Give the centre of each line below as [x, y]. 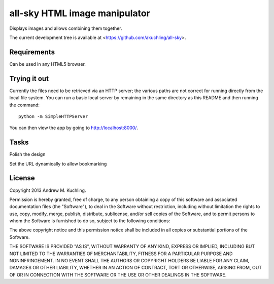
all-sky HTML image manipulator [80, 13]
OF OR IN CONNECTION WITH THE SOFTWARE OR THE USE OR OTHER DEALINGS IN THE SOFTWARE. [118, 275]
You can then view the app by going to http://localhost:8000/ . [74, 128]
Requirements [32, 52]
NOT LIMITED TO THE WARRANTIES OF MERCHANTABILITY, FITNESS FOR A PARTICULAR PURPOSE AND [121, 254]
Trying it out [29, 78]
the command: [25, 105]
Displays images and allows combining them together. [66, 28]
